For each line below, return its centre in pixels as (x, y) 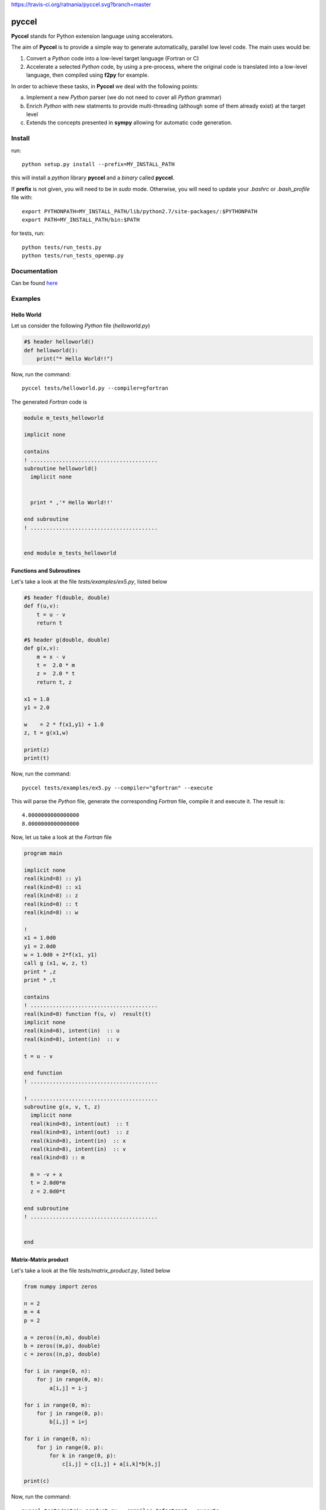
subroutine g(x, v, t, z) (62, 1107)
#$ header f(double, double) (67, 597)
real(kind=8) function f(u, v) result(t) (88, 1014)
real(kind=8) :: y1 (53, 879)
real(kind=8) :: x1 (53, 887)
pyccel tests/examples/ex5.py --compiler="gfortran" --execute (117, 788)
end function (43, 1073)
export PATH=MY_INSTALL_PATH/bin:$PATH (81, 220)
